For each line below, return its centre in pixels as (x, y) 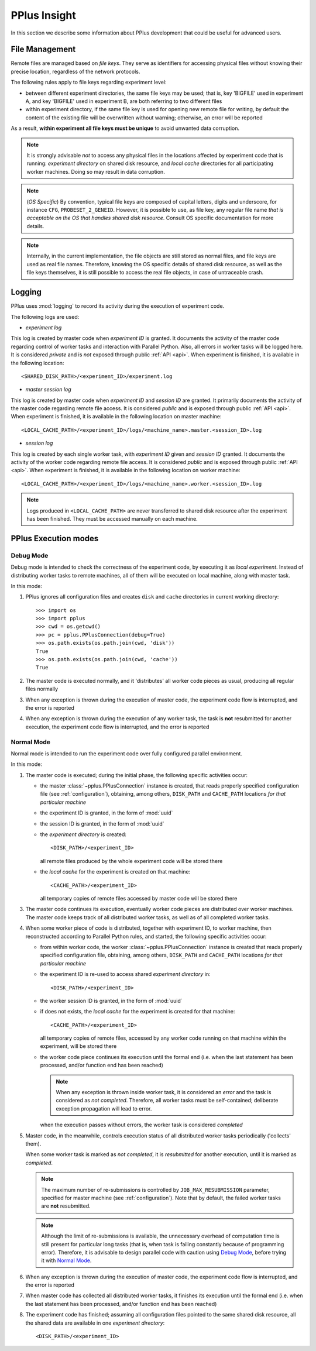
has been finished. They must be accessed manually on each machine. (112, 518)
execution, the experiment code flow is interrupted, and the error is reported (117, 727)
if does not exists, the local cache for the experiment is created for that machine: (138, 1012)
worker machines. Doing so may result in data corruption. (96, 171)
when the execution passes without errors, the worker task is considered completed (141, 1125)
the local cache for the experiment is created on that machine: (115, 872)
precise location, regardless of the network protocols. (75, 71)
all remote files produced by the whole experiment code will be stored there (131, 861)
